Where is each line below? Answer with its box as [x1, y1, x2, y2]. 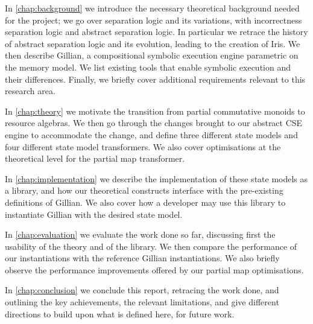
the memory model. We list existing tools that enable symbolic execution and [5, 60, 291, 73]
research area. [5, 84, 55, 97]
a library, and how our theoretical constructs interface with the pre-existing [5, 184, 283, 197]
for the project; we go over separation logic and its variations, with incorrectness [5, 13, 302, 26]
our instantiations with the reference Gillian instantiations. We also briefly [5, 252, 280, 264]
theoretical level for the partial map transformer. [5, 152, 185, 165]
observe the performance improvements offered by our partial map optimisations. [5, 263, 304, 276]
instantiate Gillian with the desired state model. [5, 208, 183, 220]
